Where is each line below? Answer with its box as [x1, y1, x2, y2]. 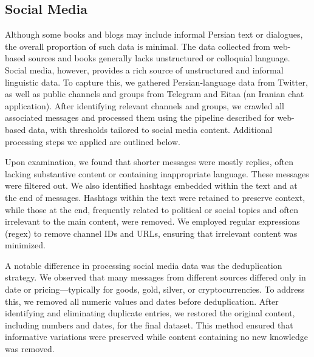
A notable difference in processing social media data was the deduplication [5, 259, 282, 271]
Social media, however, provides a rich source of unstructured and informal [5, 63, 284, 76]
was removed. [5, 342, 55, 355]
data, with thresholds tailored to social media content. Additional [28, 123, 273, 135]
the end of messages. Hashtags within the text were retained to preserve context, [5, 191, 305, 203]
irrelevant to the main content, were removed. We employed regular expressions [5, 215, 300, 228]
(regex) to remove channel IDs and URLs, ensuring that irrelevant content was [5, 226, 298, 239]
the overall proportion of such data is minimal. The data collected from [5, 39, 271, 52]
